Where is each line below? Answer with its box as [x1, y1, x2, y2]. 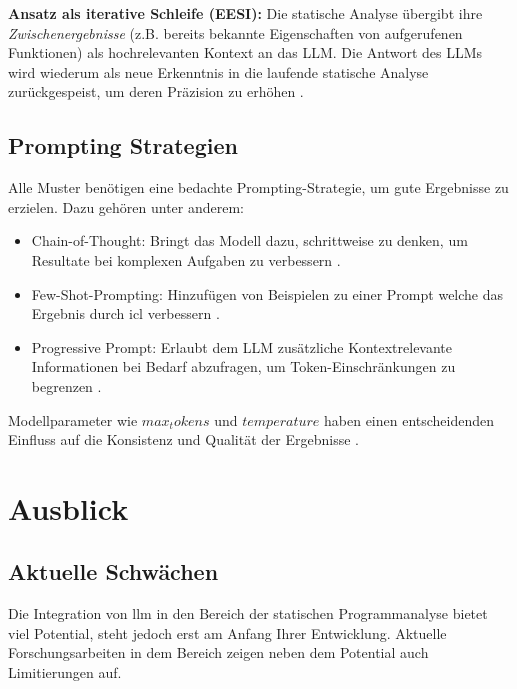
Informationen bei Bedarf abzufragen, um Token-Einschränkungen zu [31, 356, 456, 377]
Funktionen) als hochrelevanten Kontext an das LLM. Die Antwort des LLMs [8, 42, 483, 63]
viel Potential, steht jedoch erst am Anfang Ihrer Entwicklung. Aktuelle [8, 622, 447, 643]
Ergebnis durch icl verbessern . [31, 303, 220, 324]
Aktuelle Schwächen [8, 556, 219, 587]
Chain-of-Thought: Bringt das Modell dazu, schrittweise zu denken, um [31, 230, 468, 251]
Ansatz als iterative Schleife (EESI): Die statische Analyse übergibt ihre [8, 3, 483, 23]
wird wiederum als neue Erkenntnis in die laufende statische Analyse [8, 61, 429, 82]
